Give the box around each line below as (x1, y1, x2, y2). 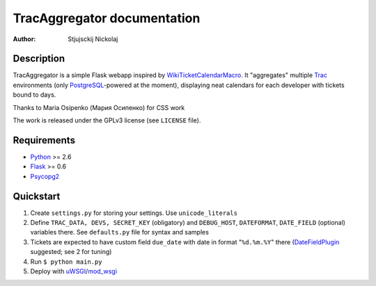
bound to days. (13, 90, 56, 99)
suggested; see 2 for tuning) (30, 248, 112, 256)
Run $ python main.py (30, 257, 102, 266)
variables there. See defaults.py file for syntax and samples (30, 228, 209, 237)
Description (13, 53, 65, 65)
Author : (13, 35, 36, 43)
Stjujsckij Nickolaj (68, 35, 118, 43)
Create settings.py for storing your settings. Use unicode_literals (30, 209, 238, 217)
